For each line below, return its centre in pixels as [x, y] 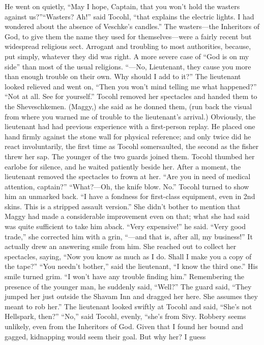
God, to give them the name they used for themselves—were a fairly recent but [128, 36]
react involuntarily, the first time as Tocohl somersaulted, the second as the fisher [132, 146]
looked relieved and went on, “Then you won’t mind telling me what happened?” [131, 86]
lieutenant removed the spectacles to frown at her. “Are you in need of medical [128, 176]
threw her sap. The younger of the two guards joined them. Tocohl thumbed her [130, 156]
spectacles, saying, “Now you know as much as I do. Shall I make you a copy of [128, 256]
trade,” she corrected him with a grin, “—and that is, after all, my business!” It [129, 236]
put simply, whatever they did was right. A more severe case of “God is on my [127, 56]
